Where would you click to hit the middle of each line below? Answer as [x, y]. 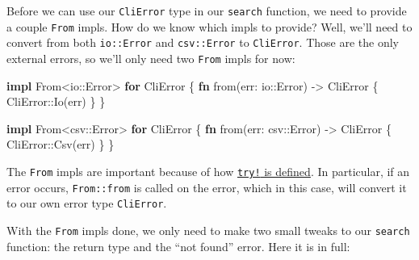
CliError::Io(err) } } [56, 101]
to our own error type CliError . [87, 203]
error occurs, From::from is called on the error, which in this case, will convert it [207, 187]
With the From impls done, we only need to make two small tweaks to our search [208, 230]
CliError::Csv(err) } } [61, 144]
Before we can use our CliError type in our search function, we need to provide [207, 10]
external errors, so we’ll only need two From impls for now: [151, 58]
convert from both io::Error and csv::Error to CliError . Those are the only [203, 42]
